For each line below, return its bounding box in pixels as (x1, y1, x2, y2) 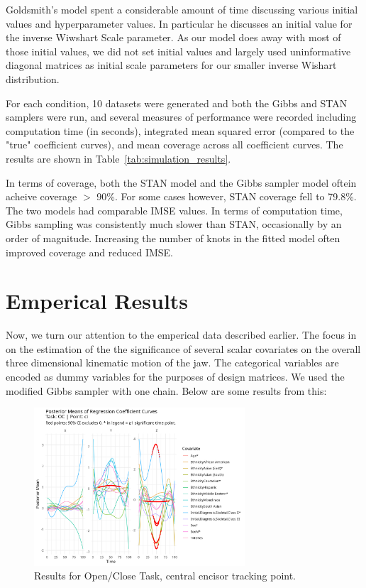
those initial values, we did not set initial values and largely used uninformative (6, 43, 351, 58)
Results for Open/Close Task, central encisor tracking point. (34, 568, 296, 583)
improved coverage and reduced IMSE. (6, 244, 173, 259)
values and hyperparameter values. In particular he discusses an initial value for (6, 16, 353, 31)
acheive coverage (6, 189, 77, 204)
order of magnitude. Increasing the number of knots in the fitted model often (6, 230, 340, 245)
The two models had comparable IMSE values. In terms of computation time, (6, 202, 343, 217)
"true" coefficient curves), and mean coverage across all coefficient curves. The (6, 137, 343, 152)
